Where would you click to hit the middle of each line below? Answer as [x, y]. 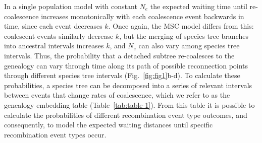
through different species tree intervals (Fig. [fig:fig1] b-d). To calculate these [122, 75]
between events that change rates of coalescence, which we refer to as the [117, 95]
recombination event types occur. [55, 134]
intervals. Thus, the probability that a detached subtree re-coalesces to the [119, 55]
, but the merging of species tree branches [184, 35]
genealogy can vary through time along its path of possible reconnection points [126, 65]
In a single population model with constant [71, 6]
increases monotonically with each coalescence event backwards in [143, 16]
